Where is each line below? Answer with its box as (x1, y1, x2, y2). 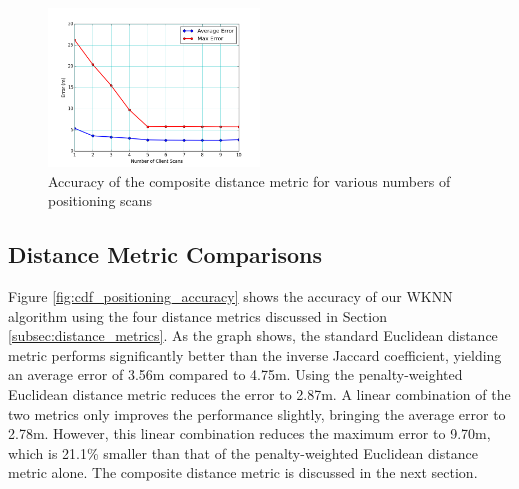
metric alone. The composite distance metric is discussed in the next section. (8, 462, 478, 483)
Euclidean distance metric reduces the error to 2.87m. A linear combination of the (8, 383, 511, 404)
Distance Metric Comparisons (8, 239, 322, 270)
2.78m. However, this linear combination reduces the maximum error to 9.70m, (8, 423, 491, 444)
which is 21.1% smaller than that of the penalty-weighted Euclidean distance (8, 442, 478, 463)
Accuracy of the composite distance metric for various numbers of (48, 170, 451, 191)
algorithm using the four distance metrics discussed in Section (8, 305, 387, 326)
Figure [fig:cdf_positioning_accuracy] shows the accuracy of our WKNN (8, 285, 453, 306)
